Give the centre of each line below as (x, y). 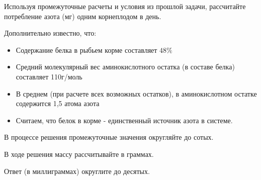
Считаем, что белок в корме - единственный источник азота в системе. (124, 120)
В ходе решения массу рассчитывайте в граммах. (79, 154)
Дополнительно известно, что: (50, 33)
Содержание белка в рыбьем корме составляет (86, 50)
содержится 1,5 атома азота (58, 103)
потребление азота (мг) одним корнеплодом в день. (83, 16)
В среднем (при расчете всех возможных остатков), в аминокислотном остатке (136, 93)
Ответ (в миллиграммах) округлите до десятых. (77, 171)
